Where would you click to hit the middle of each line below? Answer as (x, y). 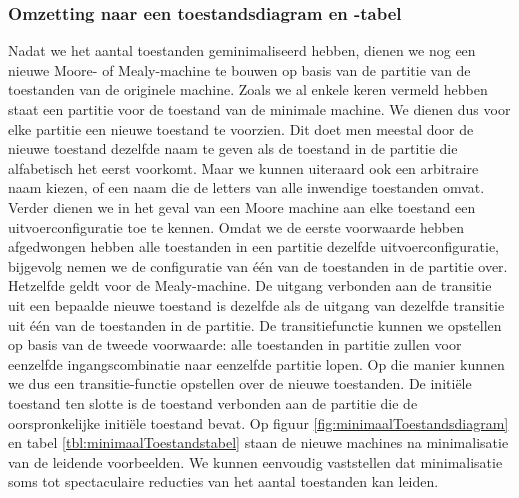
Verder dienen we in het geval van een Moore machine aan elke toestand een (242, 206)
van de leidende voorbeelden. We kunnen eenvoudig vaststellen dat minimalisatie (255, 461)
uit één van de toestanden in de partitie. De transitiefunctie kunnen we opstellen (255, 324)
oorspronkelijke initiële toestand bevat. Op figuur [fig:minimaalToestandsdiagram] (258, 422)
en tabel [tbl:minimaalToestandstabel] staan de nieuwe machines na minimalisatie (258, 442)
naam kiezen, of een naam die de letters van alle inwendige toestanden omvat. (246, 187)
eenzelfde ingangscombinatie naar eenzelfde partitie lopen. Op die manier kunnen (256, 363)
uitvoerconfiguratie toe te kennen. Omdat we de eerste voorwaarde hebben (236, 226)
